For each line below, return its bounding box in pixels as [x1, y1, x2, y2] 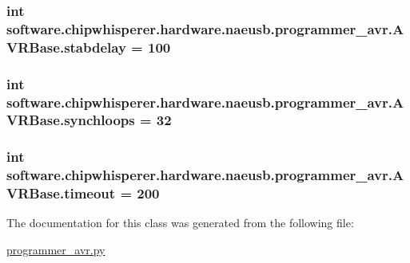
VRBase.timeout [6, 183, 116, 203]
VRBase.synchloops [6, 110, 135, 130]
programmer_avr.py [6, 241, 105, 258]
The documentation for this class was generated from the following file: [6, 214, 354, 231]
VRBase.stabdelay [6, 37, 126, 57]
